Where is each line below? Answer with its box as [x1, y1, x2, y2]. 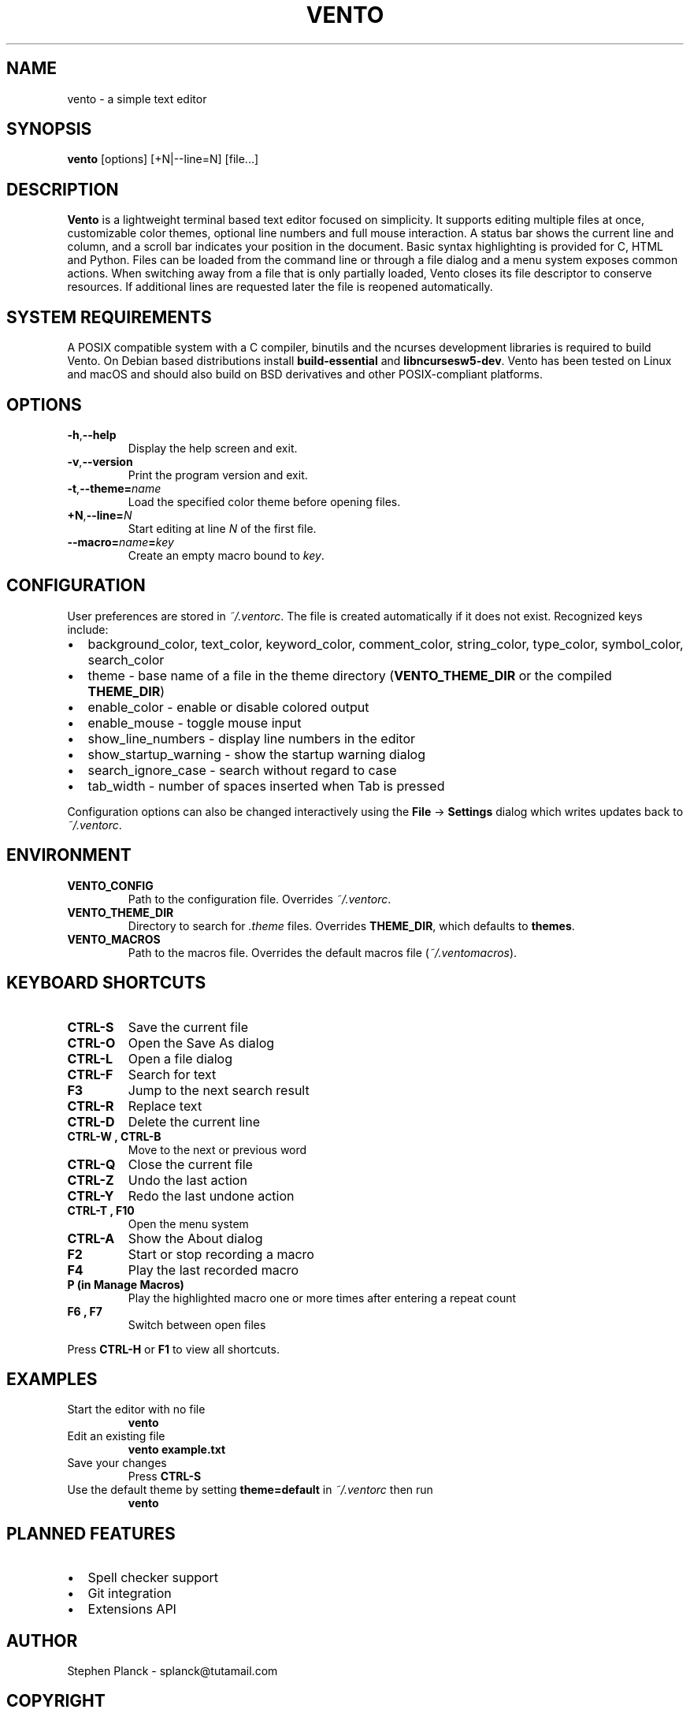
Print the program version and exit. [128, 467, 308, 482]
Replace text [128, 1097, 202, 1114]
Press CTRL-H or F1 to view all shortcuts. [67, 1342, 280, 1356]
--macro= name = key [67, 534, 174, 549]
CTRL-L [67, 1050, 113, 1067]
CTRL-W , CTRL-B [67, 1129, 161, 1143]
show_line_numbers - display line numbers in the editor [87, 730, 416, 747]
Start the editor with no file [67, 1402, 206, 1417]
